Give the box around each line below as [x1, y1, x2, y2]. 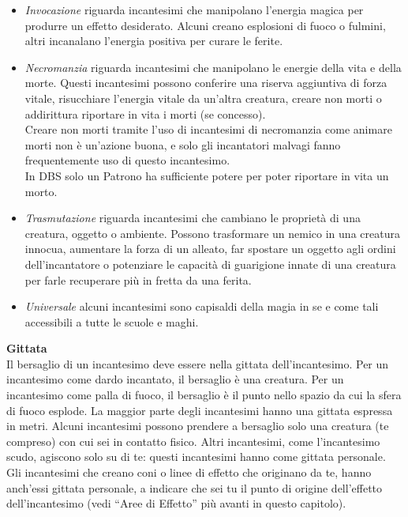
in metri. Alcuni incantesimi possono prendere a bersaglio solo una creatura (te [6, 417, 389, 434]
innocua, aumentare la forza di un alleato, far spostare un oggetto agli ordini [24, 240, 396, 257]
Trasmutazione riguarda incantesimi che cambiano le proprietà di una [24, 209, 361, 226]
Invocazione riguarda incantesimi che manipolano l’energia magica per [24, 2, 364, 17]
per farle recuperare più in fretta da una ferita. [24, 271, 252, 288]
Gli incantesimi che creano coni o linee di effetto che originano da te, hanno [6, 464, 372, 481]
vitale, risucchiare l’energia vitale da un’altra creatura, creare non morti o [24, 89, 382, 106]
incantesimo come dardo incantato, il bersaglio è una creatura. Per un [6, 371, 344, 387]
